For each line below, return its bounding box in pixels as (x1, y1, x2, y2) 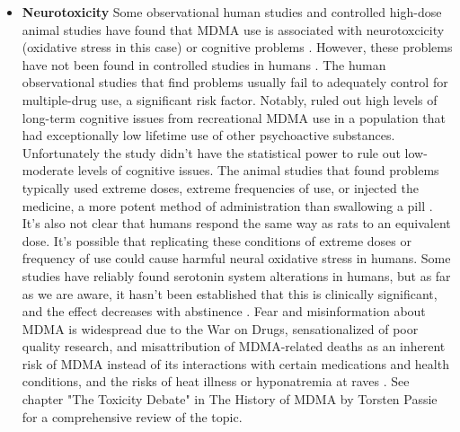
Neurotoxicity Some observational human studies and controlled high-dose (22, 3, 442, 21)
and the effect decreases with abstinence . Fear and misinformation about (22, 302, 426, 321)
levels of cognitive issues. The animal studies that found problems (77, 161, 439, 180)
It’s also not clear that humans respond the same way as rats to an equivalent (22, 214, 451, 233)
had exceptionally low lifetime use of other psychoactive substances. (22, 126, 395, 145)
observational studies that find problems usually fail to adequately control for (22, 73, 448, 92)
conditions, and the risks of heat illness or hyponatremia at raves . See (22, 372, 410, 391)
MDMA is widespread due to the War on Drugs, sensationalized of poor (22, 319, 419, 338)
